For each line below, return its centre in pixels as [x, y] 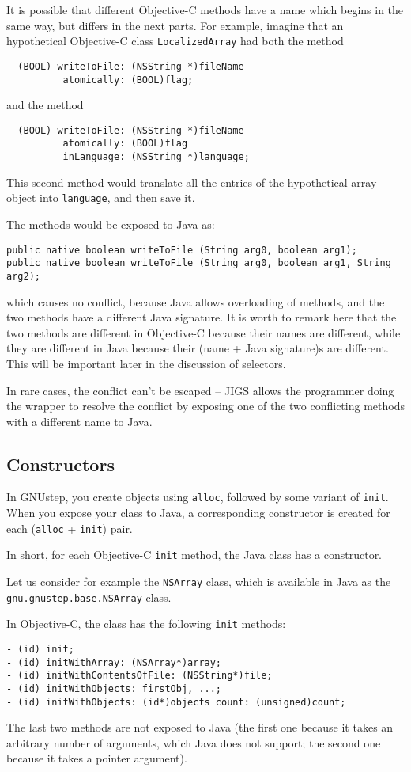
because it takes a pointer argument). [97, 758]
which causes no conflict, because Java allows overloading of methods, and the [196, 301]
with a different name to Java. [79, 421]
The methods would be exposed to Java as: [111, 224]
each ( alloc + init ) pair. [70, 528]
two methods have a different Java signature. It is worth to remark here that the [202, 317]
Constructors [60, 464]
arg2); [23, 276]
